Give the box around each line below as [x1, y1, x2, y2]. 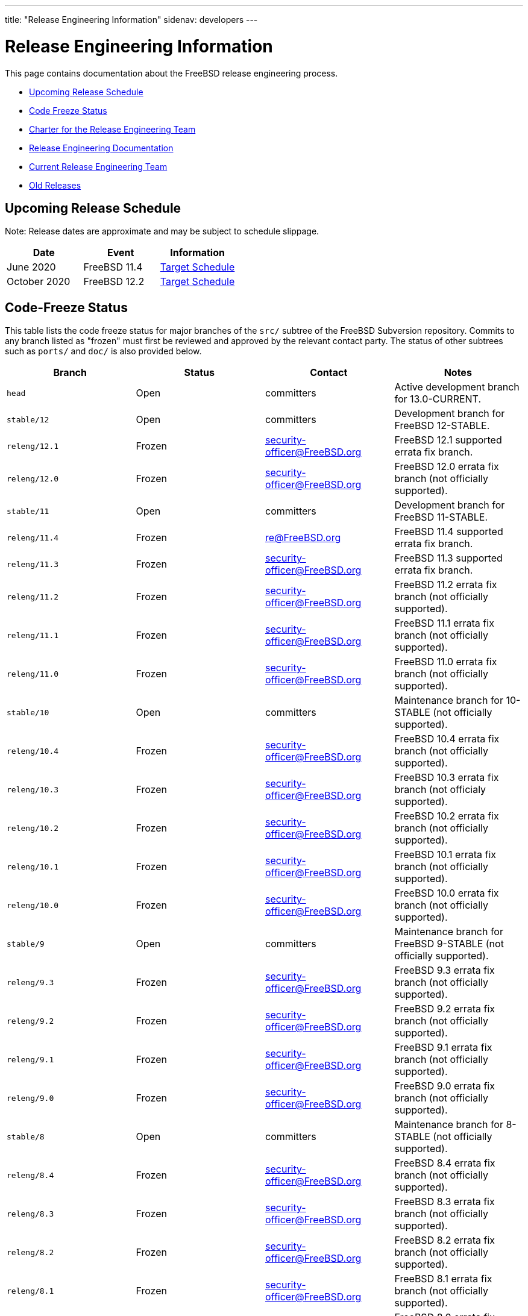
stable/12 [7, 415, 49, 424]
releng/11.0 [7, 669, 59, 678]
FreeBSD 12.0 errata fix [394, 460, 499, 473]
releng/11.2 [7, 592, 59, 601]
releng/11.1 [7, 630, 59, 640]
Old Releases [29, 180, 81, 190]
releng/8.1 [7, 1286, 54, 1296]
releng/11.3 [7, 559, 59, 569]
